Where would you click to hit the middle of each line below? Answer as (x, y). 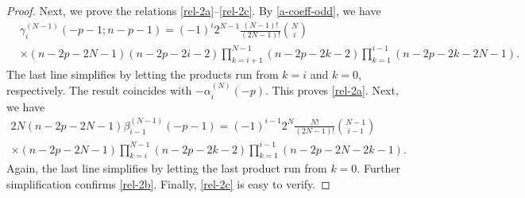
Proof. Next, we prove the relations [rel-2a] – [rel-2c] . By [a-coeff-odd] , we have (194, 10)
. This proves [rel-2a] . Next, (332, 90)
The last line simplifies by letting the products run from (143, 74)
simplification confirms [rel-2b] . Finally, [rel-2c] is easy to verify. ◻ (168, 183)
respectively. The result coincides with (99, 90)
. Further (379, 168)
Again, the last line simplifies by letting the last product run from (167, 168)
